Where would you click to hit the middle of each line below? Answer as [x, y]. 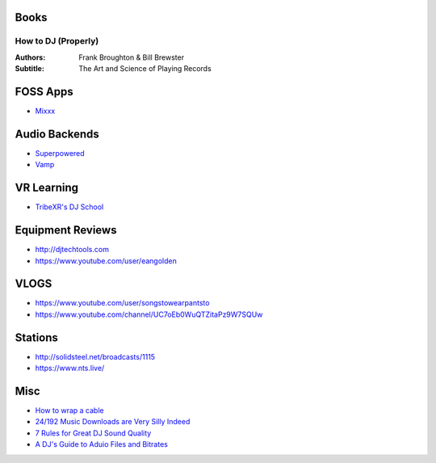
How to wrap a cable [69, 410]
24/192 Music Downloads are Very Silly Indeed [113, 422]
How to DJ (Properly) [57, 41]
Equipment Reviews [66, 230]
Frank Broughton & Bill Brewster [132, 57]
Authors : [30, 57]
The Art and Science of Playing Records [145, 69]
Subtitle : [29, 69]
